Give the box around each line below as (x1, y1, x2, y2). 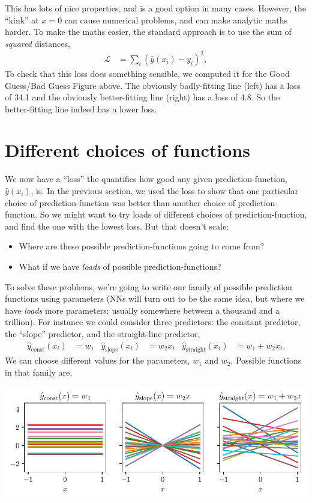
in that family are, (5, 365, 73, 378)
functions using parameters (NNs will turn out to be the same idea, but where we (5, 292, 305, 305)
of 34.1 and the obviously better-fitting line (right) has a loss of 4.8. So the (5, 91, 280, 103)
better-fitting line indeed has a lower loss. (5, 102, 157, 115)
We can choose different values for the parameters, (5, 354, 190, 367)
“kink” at (5, 13, 39, 26)
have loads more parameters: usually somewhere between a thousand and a (5, 303, 280, 316)
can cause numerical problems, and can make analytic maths (64, 13, 288, 26)
